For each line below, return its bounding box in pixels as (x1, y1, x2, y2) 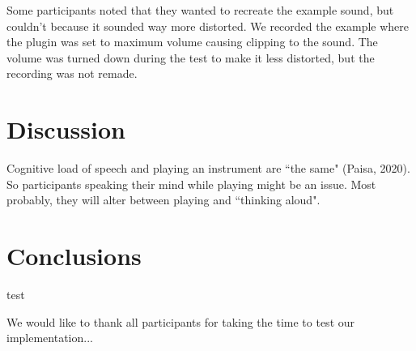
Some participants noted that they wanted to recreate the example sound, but (6, 2, 394, 18)
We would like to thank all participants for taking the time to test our (6, 313, 355, 330)
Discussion (6, 113, 125, 146)
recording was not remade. (6, 65, 138, 82)
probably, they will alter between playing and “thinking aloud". (6, 191, 320, 208)
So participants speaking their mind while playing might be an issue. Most (6, 175, 376, 192)
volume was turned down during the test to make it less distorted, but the (6, 49, 375, 66)
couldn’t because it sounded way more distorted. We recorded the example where (6, 17, 410, 34)
